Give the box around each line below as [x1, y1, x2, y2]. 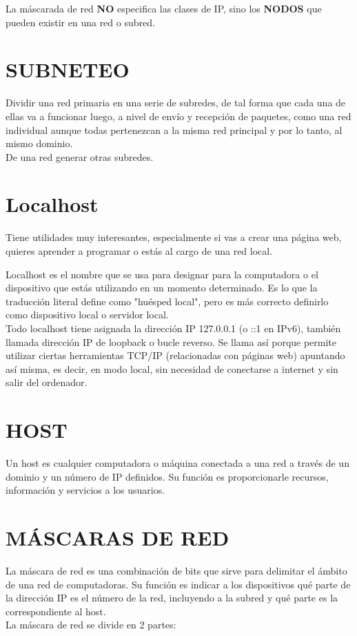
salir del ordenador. [6, 375, 88, 389]
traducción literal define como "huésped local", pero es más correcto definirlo [6, 293, 329, 308]
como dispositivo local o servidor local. [6, 307, 169, 322]
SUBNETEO [6, 55, 130, 84]
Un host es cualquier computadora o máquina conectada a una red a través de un [6, 456, 349, 470]
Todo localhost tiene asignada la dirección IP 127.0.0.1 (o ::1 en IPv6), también [6, 320, 341, 335]
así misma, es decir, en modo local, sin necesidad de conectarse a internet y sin [6, 361, 338, 376]
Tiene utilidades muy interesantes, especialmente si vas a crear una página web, [6, 230, 342, 244]
